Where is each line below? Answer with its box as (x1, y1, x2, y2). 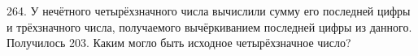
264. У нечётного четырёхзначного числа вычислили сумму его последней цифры (7, 2, 411, 19)
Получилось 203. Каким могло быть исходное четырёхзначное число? (7, 34, 351, 51)
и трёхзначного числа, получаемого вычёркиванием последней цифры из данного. (7, 18, 412, 35)
